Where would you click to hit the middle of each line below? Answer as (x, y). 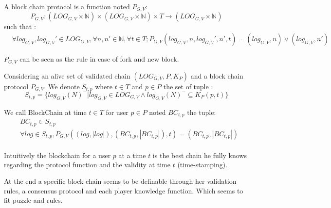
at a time (132, 155)
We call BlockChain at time (45, 112)
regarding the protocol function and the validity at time (87, 165)
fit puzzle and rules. (33, 200)
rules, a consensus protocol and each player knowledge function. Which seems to (124, 190)
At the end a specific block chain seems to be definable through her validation (120, 181)
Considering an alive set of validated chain (67, 75)
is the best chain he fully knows (200, 155)
